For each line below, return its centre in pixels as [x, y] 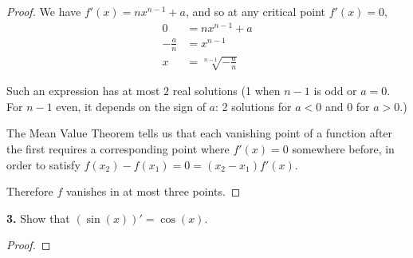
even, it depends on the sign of [131, 106]
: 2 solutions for [254, 106]
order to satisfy [43, 164]
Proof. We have [44, 11]
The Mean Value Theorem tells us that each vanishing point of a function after [200, 133]
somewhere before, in [343, 149]
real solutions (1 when [226, 91]
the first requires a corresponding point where [118, 149]
